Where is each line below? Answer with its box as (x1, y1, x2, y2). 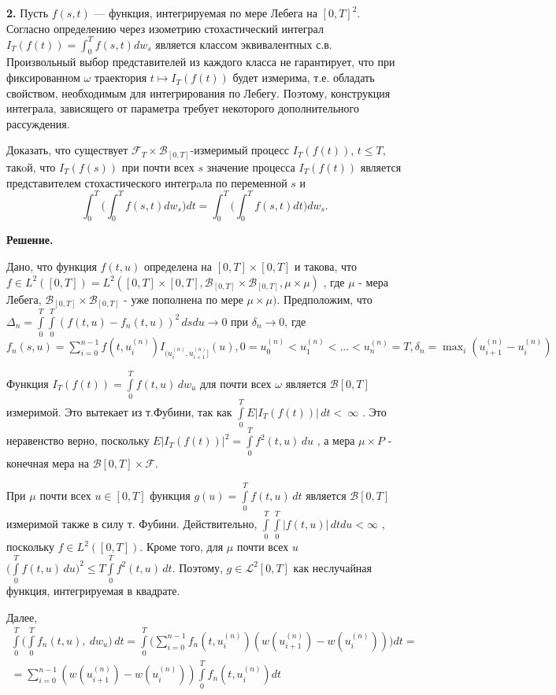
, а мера (317, 432, 355, 449)
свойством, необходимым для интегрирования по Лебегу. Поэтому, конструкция (6, 84, 391, 101)
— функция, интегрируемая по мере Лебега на (94, 5, 317, 20)
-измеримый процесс (190, 142, 290, 158)
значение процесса (206, 158, 295, 175)
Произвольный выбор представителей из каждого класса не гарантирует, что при (6, 54, 395, 70)
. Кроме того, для (139, 538, 224, 555)
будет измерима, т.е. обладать (232, 69, 375, 86)
